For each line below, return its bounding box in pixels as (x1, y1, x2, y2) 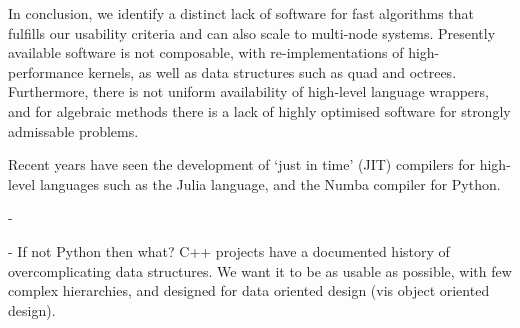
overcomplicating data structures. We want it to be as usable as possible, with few (8, 260, 512, 281)
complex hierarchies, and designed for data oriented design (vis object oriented (8, 280, 490, 301)
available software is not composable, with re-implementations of (8, 42, 404, 63)
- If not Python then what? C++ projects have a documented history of (8, 240, 450, 261)
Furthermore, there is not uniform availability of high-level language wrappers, (8, 81, 489, 102)
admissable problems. (8, 120, 139, 141)
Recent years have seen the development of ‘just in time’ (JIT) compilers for (8, 154, 476, 175)
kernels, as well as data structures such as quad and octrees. (88, 61, 457, 82)
